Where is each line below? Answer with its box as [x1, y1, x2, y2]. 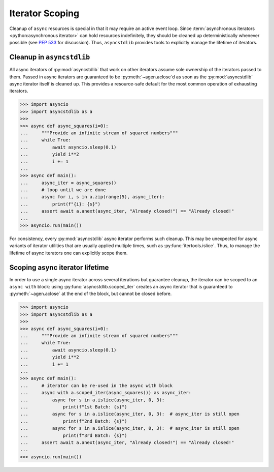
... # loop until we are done [20, 187, 106, 193]
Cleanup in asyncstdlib [9, 53, 90, 62]
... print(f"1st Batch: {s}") [20, 404, 127, 409]
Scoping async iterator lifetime [9, 263, 109, 272]
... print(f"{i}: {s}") [20, 201, 101, 207]
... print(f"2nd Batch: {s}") [20, 418, 127, 424]
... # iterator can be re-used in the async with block [20, 382, 173, 389]
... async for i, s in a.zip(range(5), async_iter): [20, 194, 165, 200]
